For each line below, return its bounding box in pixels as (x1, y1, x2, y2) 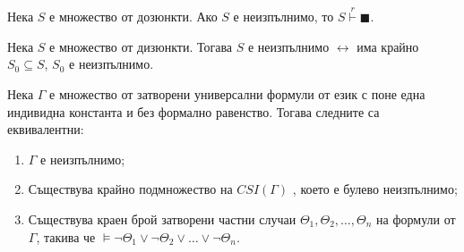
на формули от (376, 209, 456, 228)
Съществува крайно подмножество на (28, 180, 233, 198)
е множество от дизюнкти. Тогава (49, 37, 233, 55)
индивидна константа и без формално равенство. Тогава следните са (7, 102, 380, 121)
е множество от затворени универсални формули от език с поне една (49, 85, 425, 103)
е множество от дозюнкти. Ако (49, 7, 218, 26)
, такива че (36, 227, 96, 246)
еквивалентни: (7, 120, 84, 139)
